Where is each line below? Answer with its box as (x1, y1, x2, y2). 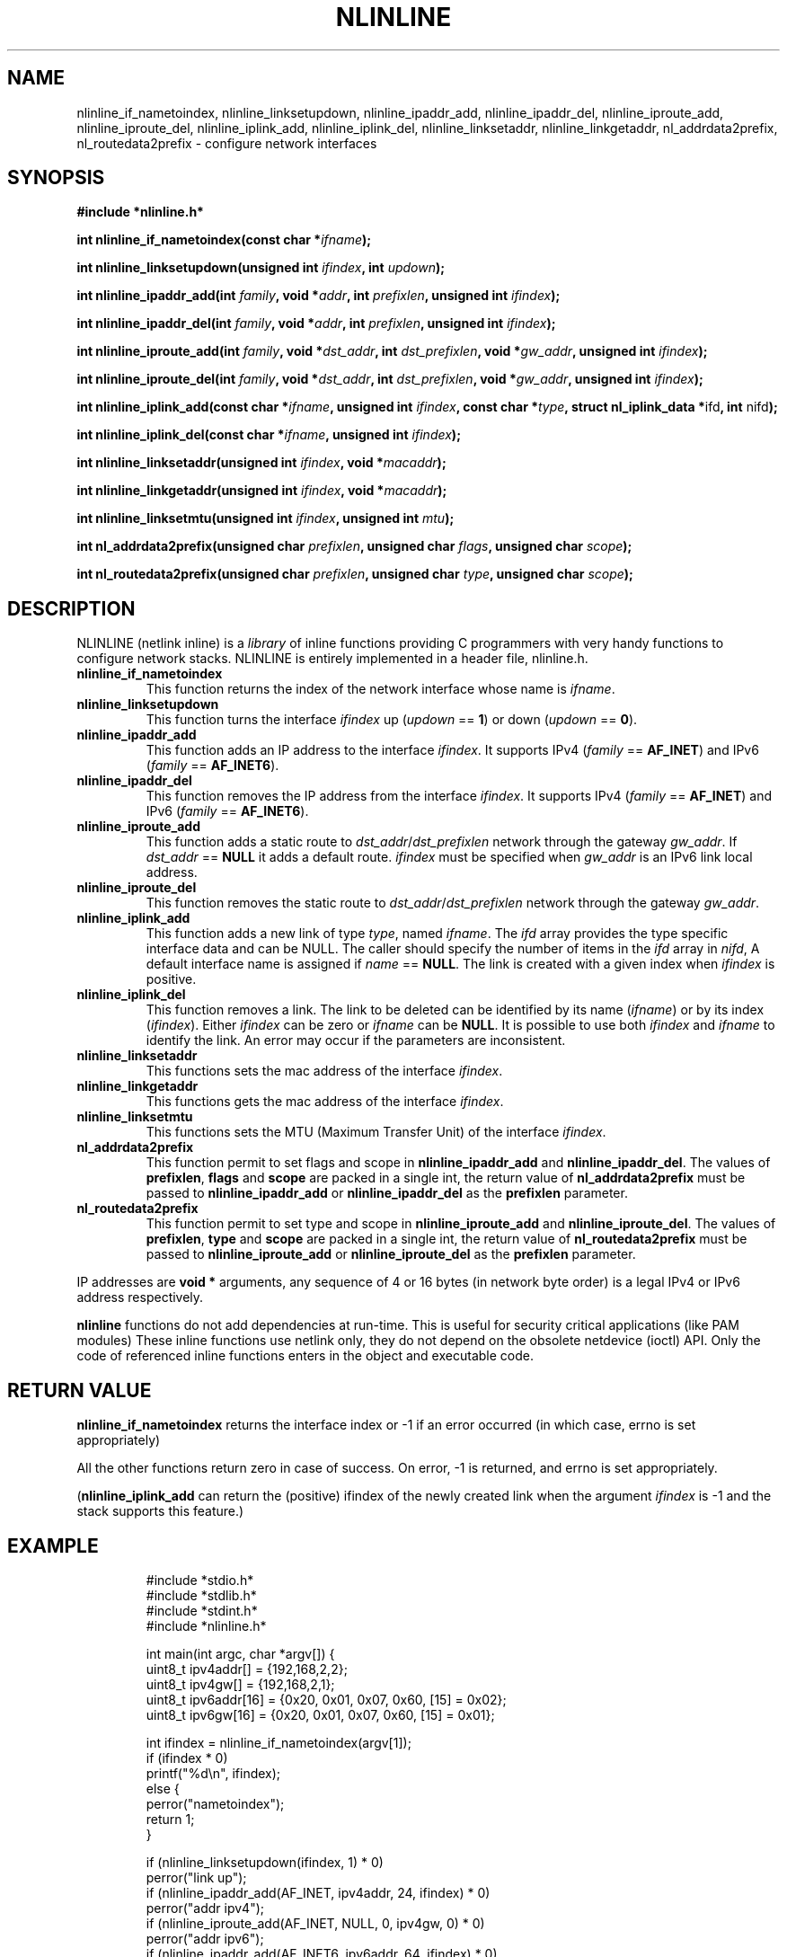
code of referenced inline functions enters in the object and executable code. (76, 1348, 534, 1364)
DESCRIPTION (7, 597, 136, 620)
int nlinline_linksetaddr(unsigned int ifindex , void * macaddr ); (76, 455, 447, 471)
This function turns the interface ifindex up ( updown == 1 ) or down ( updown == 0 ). (146, 712, 638, 728)
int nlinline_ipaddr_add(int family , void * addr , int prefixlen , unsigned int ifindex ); (76, 288, 561, 304)
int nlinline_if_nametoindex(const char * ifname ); (76, 232, 372, 248)
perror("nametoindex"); (146, 1795, 285, 1811)
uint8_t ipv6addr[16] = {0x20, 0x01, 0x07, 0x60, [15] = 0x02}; (146, 1691, 507, 1707)
